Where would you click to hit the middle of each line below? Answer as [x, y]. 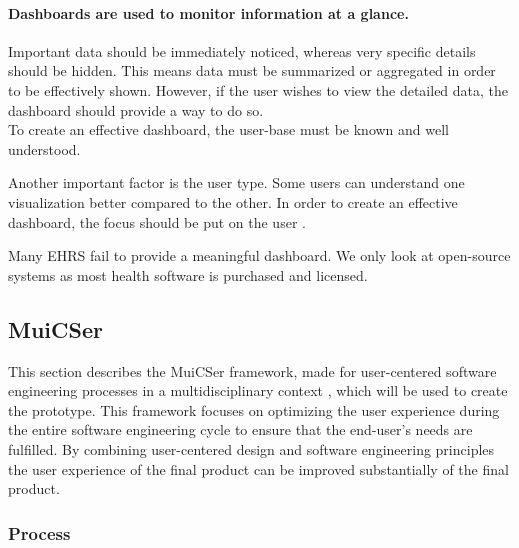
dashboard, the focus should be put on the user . [157, 221]
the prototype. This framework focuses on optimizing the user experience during [254, 409]
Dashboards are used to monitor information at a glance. [208, 12]
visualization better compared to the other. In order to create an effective [233, 201]
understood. [44, 148]
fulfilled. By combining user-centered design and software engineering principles [251, 448]
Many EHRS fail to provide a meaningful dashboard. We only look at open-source [259, 255]
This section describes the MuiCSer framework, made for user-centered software [252, 370]
